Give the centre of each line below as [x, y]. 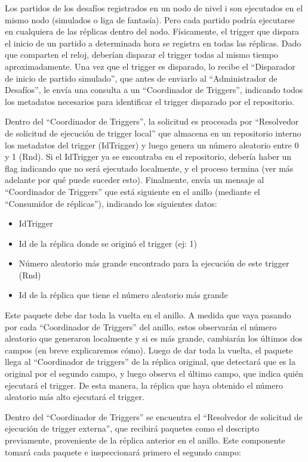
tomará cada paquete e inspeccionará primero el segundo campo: [123, 452]
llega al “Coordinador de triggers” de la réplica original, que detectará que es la [150, 362]
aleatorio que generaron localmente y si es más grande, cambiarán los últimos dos [154, 338]
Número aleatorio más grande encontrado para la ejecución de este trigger [154, 263]
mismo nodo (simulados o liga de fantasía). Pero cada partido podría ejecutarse [150, 19]
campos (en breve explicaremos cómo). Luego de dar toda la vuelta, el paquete [149, 350]
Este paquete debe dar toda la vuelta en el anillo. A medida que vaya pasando [148, 315]
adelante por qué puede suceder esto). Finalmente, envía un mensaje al [135, 180]
